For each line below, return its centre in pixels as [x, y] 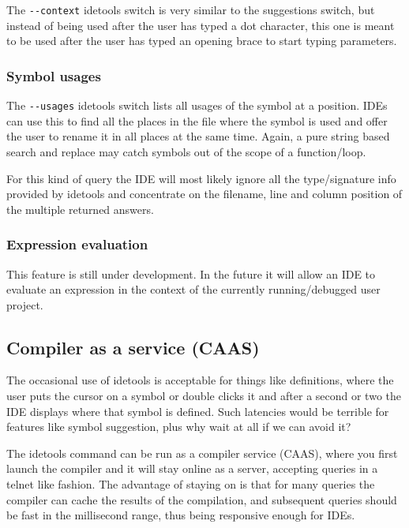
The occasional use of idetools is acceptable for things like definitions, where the [200, 380]
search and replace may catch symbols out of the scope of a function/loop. [186, 151]
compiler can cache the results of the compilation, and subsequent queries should [202, 499]
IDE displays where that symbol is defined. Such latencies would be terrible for [198, 411]
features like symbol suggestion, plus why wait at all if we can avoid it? [179, 427]
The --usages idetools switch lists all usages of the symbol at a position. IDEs [197, 105]
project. [25, 304]
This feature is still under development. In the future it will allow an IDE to [191, 273]
